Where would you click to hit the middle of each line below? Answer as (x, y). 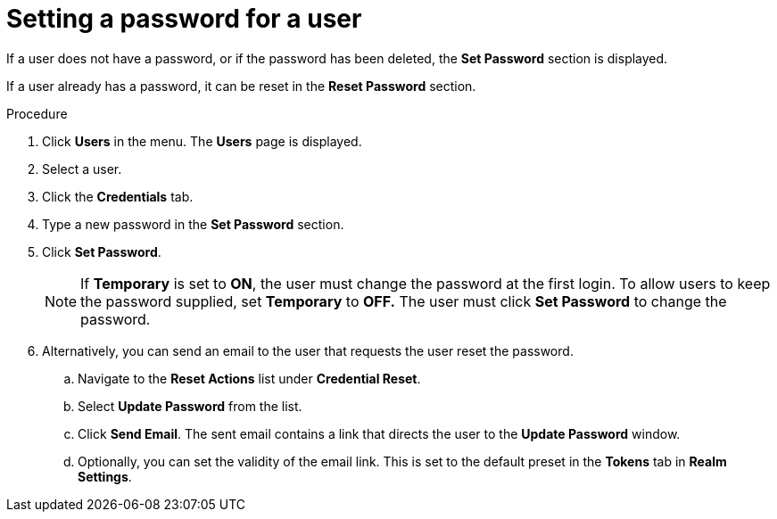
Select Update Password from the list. (190, 406)
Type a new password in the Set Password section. (193, 224)
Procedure (37, 113)
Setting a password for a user (184, 19)
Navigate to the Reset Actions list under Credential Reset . (249, 378)
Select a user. (82, 169)
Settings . (105, 476)
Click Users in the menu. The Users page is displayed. (202, 141)
